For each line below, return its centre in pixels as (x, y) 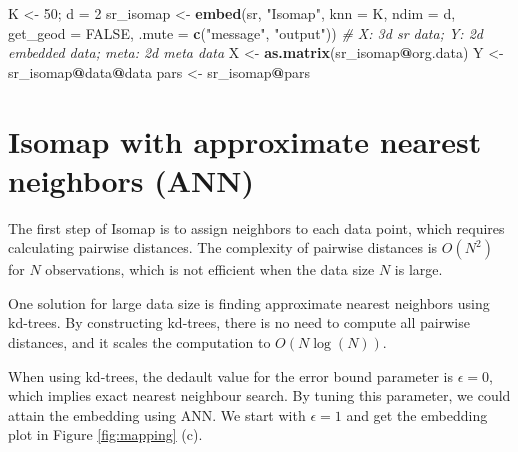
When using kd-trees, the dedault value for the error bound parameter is (231, 375)
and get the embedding (417, 414)
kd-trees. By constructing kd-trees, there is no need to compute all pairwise (239, 322)
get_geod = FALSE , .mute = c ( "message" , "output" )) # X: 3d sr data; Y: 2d (245, 32)
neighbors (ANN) (131, 179)
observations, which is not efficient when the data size (210, 269)
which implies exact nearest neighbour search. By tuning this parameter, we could (259, 395)
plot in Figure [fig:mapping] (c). (105, 434)
